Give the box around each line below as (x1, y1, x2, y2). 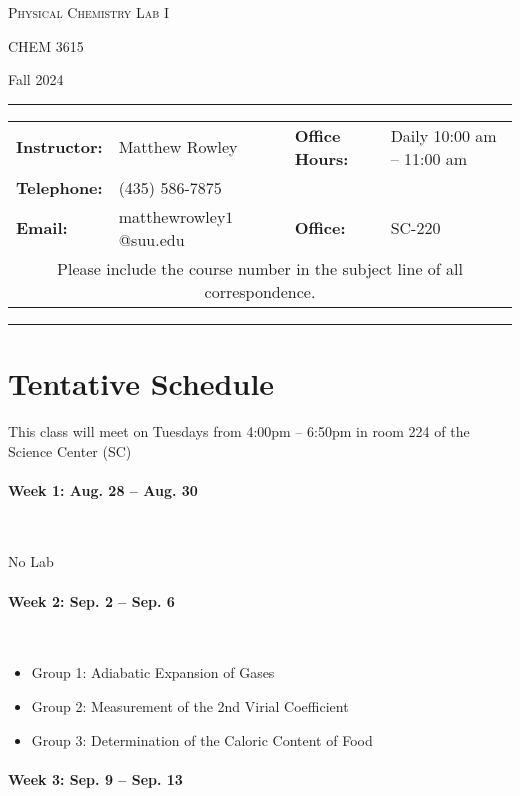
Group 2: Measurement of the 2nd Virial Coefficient (31, 696, 349, 717)
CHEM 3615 (8, 35, 84, 56)
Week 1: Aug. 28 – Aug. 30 (8, 479, 198, 500)
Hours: (294, 146, 349, 170)
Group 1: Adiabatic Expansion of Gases (31, 662, 275, 683)
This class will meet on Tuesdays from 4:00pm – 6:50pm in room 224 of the (8, 420, 470, 441)
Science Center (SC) (8, 440, 132, 461)
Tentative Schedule (8, 362, 275, 403)
